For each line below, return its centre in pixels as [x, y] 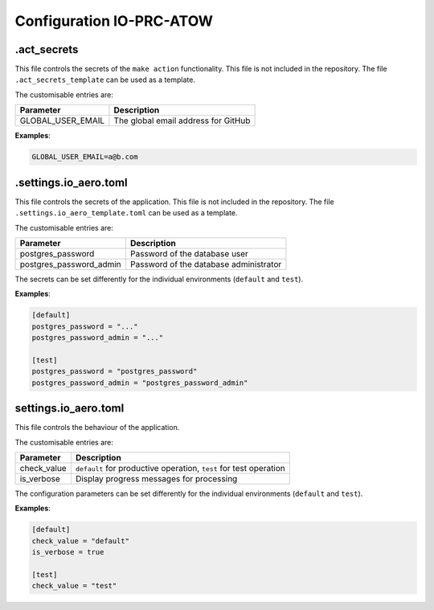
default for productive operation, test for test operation [180, 468]
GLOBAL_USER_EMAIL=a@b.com [85, 157]
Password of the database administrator [206, 264]
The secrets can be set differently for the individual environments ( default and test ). [159, 279]
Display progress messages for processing [156, 478]
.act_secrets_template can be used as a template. [105, 80]
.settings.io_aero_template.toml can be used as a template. [126, 213]
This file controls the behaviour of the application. [97, 428]
